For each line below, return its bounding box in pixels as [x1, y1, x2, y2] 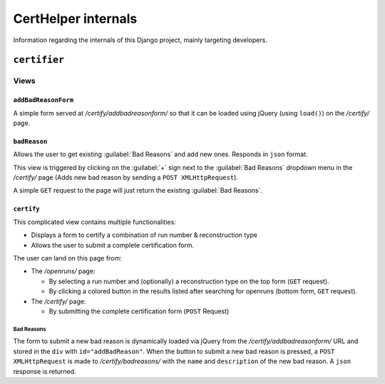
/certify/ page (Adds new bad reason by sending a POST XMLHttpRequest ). [13, 173, 239, 182]
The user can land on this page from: [13, 254, 123, 263]
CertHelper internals [13, 11, 138, 26]
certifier [13, 54, 64, 66]
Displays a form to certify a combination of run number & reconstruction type [31, 231, 258, 239]
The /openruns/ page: [31, 267, 96, 276]
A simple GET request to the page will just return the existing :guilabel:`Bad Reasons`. [13, 186, 263, 195]
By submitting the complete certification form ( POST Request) [48, 307, 230, 315]
